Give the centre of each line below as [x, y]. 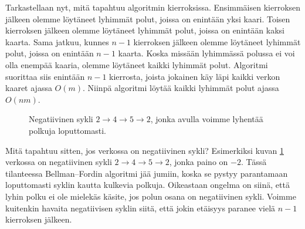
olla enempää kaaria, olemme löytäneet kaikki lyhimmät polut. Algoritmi [137, 64]
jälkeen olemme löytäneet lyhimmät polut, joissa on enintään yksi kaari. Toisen [148, 18]
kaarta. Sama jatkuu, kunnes [57, 41]
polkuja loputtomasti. [67, 130]
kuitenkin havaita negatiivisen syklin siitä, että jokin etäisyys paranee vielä [140, 208]
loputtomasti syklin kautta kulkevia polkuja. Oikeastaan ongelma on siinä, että [148, 185]
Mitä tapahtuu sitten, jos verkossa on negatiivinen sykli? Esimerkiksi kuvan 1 [145, 150]
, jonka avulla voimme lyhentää [207, 119]
